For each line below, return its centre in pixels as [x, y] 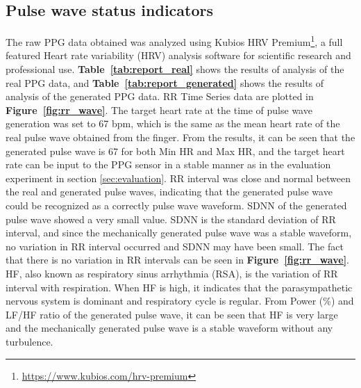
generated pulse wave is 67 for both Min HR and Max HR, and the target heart [175, 151]
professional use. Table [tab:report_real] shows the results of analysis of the [175, 69]
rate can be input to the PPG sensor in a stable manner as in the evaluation [168, 164]
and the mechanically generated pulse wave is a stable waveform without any [169, 328]
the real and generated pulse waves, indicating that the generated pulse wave [169, 192]
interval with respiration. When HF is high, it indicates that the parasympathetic [179, 287]
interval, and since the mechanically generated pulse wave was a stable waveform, [179, 233]
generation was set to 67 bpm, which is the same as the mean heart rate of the [173, 123]
